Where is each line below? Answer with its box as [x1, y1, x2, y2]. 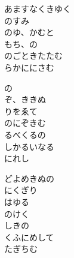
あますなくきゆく [4, 2, 71, 14]
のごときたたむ [4, 49, 63, 62]
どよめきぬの [4, 172, 54, 184]
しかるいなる [4, 140, 54, 152]
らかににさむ [4, 61, 54, 73]
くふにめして [4, 230, 54, 243]
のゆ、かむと [4, 26, 54, 38]
